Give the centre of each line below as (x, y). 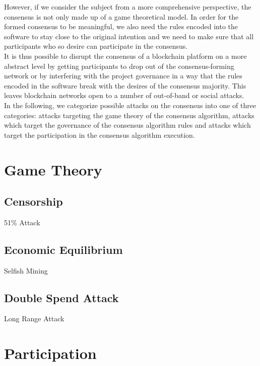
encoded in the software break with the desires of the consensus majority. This (125, 85)
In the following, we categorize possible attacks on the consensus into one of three (130, 105)
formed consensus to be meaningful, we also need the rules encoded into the (121, 26)
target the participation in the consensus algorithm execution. (100, 134)
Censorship (34, 201)
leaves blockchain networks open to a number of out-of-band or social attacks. (124, 95)
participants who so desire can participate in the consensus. (96, 46)
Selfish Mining (26, 270)
